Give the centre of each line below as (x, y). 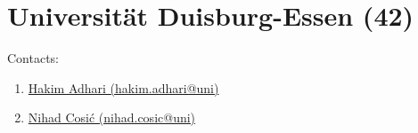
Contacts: (33, 58)
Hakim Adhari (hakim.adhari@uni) (123, 87)
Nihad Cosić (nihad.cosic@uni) (112, 117)
